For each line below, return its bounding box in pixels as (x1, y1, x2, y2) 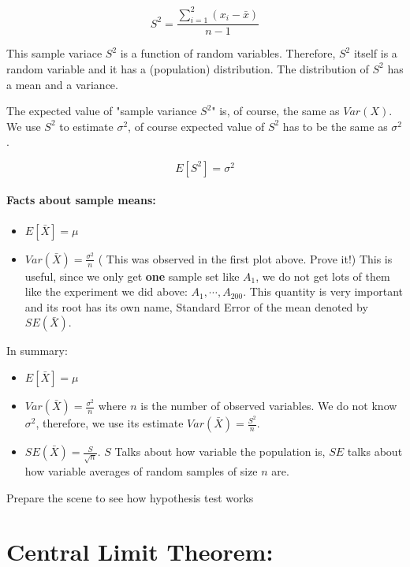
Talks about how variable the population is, (114, 443, 326, 460)
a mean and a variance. (6, 76, 118, 92)
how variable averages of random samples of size (24, 463, 258, 479)
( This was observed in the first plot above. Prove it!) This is (98, 250, 393, 267)
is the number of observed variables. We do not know (140, 397, 397, 414)
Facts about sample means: (6, 192, 156, 208)
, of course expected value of (128, 118, 265, 134)
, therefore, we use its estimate (35, 415, 184, 431)
